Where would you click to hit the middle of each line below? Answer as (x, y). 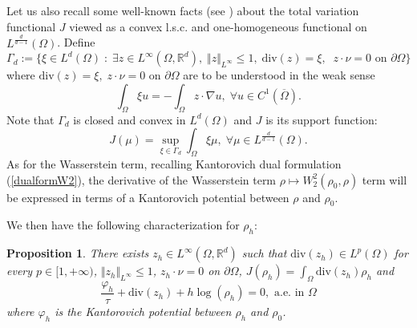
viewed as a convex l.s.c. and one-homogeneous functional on (218, 26)
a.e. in (289, 293)
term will (385, 179)
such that (264, 253)
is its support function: (322, 119)
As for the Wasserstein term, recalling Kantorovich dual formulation (174, 163)
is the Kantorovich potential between (143, 311)
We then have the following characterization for (123, 225)
